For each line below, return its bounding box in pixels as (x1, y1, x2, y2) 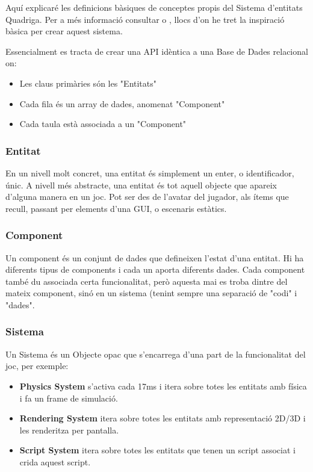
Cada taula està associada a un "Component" (19, 117, 187, 130)
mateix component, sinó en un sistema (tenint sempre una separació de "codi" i (5, 287, 297, 299)
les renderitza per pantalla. (19, 423, 119, 436)
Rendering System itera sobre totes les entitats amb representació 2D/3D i (19, 412, 306, 424)
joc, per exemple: (5, 359, 69, 372)
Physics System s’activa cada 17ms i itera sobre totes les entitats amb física (19, 379, 307, 392)
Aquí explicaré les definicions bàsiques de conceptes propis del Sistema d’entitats (5, 1, 303, 13)
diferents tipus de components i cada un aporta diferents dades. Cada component (5, 263, 305, 276)
